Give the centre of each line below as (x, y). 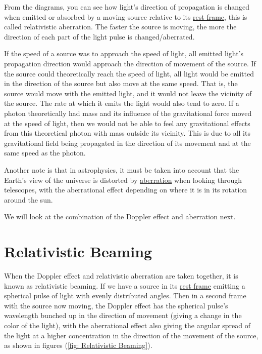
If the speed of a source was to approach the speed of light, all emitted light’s (124, 53)
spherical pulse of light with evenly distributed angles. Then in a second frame (125, 296)
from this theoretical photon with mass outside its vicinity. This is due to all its (127, 133)
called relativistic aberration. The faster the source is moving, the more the (120, 27)
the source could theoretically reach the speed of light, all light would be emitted (129, 73)
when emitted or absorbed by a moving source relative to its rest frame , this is (126, 16)
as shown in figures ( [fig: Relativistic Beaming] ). (78, 345)
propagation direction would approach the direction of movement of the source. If (130, 63)
